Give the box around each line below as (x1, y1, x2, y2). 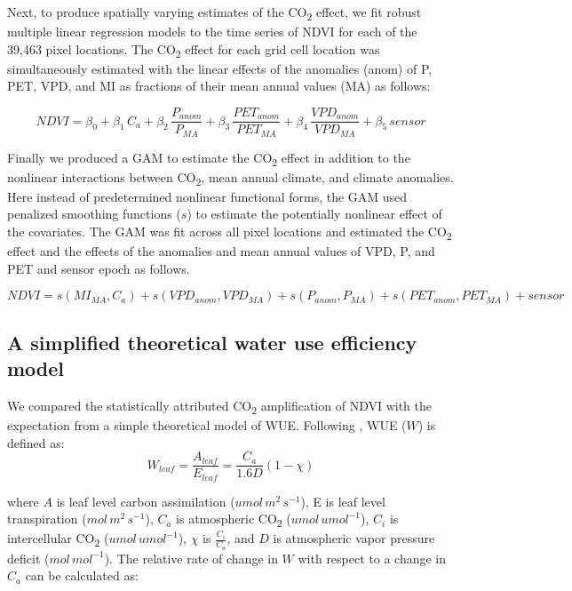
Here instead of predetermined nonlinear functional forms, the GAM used (7, 187, 408, 205)
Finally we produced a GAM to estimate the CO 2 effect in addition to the (7, 148, 410, 169)
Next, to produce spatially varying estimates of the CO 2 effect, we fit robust (7, 3, 422, 23)
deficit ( (7, 548, 50, 567)
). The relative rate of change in (104, 548, 278, 567)
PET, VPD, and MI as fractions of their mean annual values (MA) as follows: (7, 76, 431, 95)
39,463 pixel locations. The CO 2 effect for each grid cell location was (7, 39, 380, 60)
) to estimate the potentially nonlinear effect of (187, 204, 442, 223)
